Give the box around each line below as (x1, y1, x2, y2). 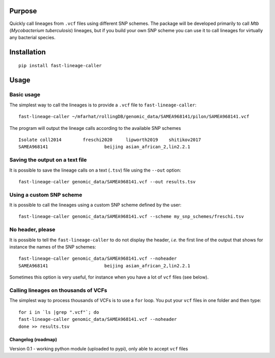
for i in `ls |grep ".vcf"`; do (18, 309, 99, 315)
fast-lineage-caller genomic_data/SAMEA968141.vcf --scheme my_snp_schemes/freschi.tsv (18, 214, 244, 219)
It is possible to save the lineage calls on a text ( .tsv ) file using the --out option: (9, 167, 181, 173)
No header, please (9, 226, 56, 233)
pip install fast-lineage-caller (18, 63, 102, 68)
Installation (9, 48, 46, 57)
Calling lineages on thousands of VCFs (9, 287, 107, 294)
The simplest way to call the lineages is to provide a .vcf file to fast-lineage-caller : (9, 102, 197, 108)
